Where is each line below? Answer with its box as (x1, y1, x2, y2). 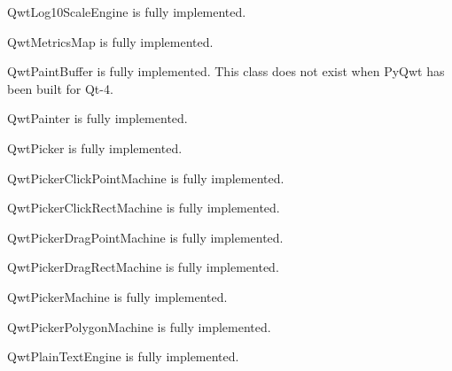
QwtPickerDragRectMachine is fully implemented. (7, 258, 279, 276)
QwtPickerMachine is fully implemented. (7, 287, 228, 305)
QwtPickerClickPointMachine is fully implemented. (7, 168, 284, 187)
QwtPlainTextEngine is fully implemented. (7, 347, 239, 366)
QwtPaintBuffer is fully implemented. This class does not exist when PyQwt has (7, 62, 445, 81)
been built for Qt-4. (7, 79, 113, 97)
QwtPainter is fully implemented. (7, 109, 188, 128)
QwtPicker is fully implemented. (7, 138, 183, 157)
